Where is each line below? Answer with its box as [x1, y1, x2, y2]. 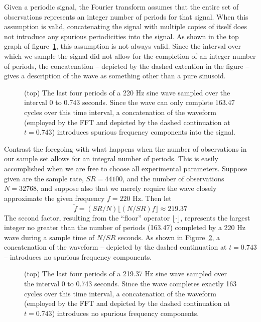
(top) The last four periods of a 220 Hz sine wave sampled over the [24, 87, 230, 97]
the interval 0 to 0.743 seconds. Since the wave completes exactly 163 [24, 278, 237, 289]
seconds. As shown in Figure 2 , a [117, 232, 220, 242]
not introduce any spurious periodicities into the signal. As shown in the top [4, 31, 239, 41]
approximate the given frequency [4, 192, 105, 203]
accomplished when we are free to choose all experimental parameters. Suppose [4, 163, 247, 173]
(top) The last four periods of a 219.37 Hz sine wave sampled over [24, 268, 227, 279]
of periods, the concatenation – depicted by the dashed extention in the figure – [4, 60, 249, 71]
